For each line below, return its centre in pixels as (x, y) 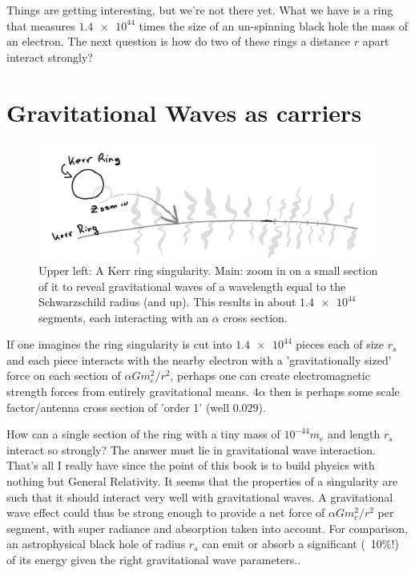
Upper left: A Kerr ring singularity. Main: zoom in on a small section (208, 270)
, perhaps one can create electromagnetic (270, 375)
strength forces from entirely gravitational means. (128, 391)
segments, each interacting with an (124, 317)
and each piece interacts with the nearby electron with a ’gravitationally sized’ (199, 359)
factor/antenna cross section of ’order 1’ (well (118, 407)
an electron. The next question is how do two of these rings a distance (178, 41)
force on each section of (64, 375)
